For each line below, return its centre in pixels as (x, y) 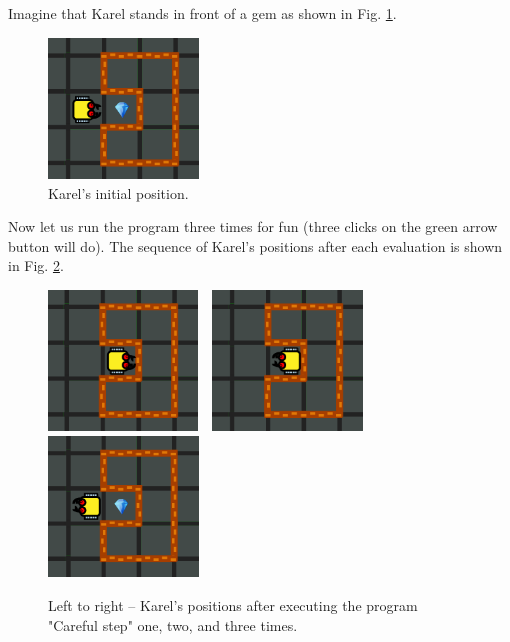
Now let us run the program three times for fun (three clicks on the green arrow (253, 226)
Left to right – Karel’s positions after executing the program (233, 605)
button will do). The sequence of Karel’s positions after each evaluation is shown (255, 245)
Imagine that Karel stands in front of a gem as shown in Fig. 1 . (202, 13)
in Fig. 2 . (36, 265)
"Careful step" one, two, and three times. (173, 624)
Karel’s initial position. (118, 192)
